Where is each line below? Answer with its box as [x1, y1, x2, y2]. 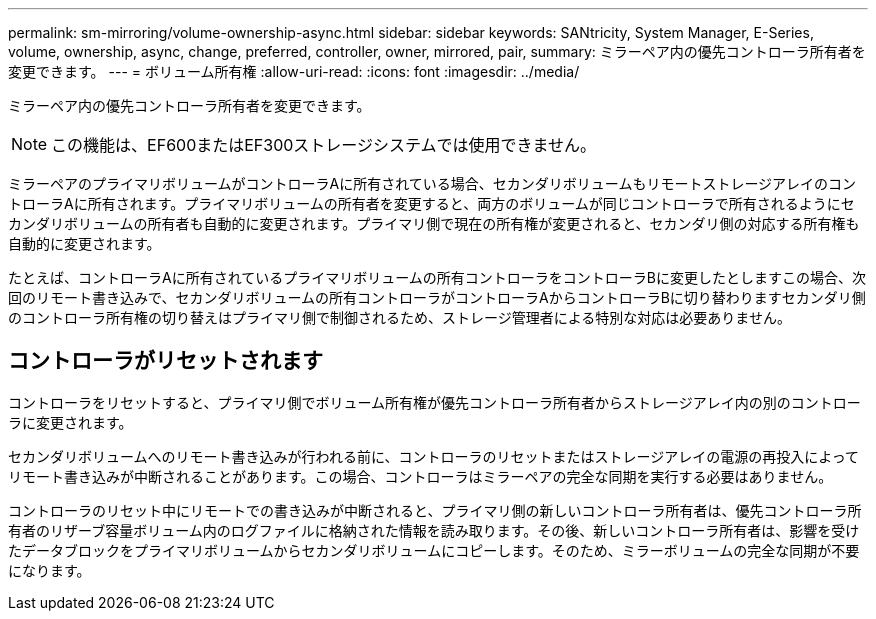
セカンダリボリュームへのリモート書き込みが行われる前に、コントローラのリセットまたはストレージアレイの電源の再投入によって [8, 447, 860, 465]
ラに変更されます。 [8, 413, 133, 431]
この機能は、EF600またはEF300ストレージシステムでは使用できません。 [51, 135, 597, 155]
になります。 [8, 561, 91, 579]
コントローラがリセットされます [8, 348, 323, 374]
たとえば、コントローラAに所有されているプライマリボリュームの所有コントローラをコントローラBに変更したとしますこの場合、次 [8, 269, 866, 286]
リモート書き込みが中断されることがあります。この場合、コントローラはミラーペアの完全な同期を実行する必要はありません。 [8, 467, 833, 485]
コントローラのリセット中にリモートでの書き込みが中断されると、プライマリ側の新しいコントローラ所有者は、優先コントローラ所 [8, 501, 862, 519]
